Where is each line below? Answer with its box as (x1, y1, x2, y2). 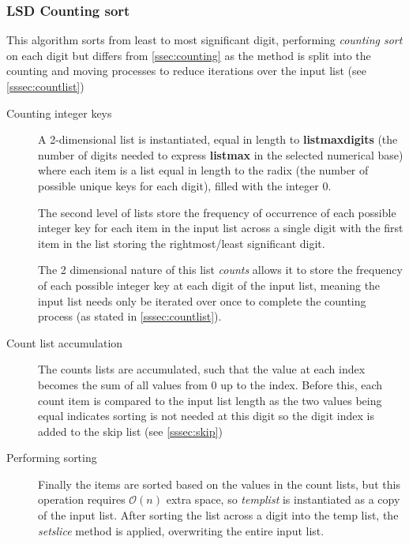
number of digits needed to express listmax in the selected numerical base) (38, 146, 403, 163)
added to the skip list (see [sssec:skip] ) (38, 422, 223, 439)
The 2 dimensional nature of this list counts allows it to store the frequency (38, 261, 403, 278)
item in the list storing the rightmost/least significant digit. (38, 234, 325, 251)
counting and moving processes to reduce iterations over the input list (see (6, 62, 366, 79)
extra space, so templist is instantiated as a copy (166, 491, 400, 508)
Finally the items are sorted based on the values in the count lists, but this (38, 475, 400, 492)
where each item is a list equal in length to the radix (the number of (38, 162, 369, 178)
